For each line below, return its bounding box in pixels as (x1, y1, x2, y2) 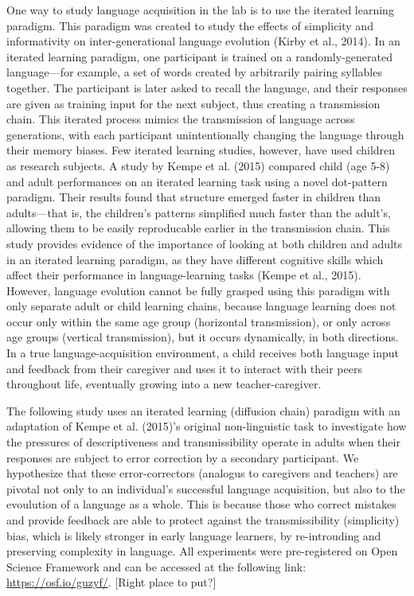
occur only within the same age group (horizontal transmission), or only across (6, 313, 391, 329)
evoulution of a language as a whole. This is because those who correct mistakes (6, 496, 396, 512)
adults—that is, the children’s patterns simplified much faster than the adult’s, (6, 204, 391, 220)
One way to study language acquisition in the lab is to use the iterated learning (6, 2, 394, 18)
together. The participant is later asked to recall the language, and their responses (6, 79, 408, 95)
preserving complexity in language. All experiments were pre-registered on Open (6, 543, 398, 559)
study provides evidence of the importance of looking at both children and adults (6, 235, 403, 251)
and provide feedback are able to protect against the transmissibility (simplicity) (6, 512, 400, 528)
